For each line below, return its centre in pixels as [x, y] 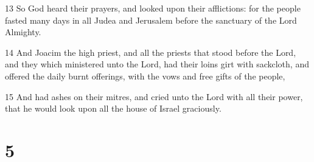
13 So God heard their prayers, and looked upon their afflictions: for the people [153, 8]
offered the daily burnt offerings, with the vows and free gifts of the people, [145, 76]
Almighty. [23, 32]
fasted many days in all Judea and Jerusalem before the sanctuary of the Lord [151, 20]
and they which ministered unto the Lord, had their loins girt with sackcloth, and [157, 64]
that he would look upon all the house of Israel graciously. [113, 108]
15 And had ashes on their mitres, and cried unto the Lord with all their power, [154, 96]
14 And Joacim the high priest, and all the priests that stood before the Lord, [151, 52]
